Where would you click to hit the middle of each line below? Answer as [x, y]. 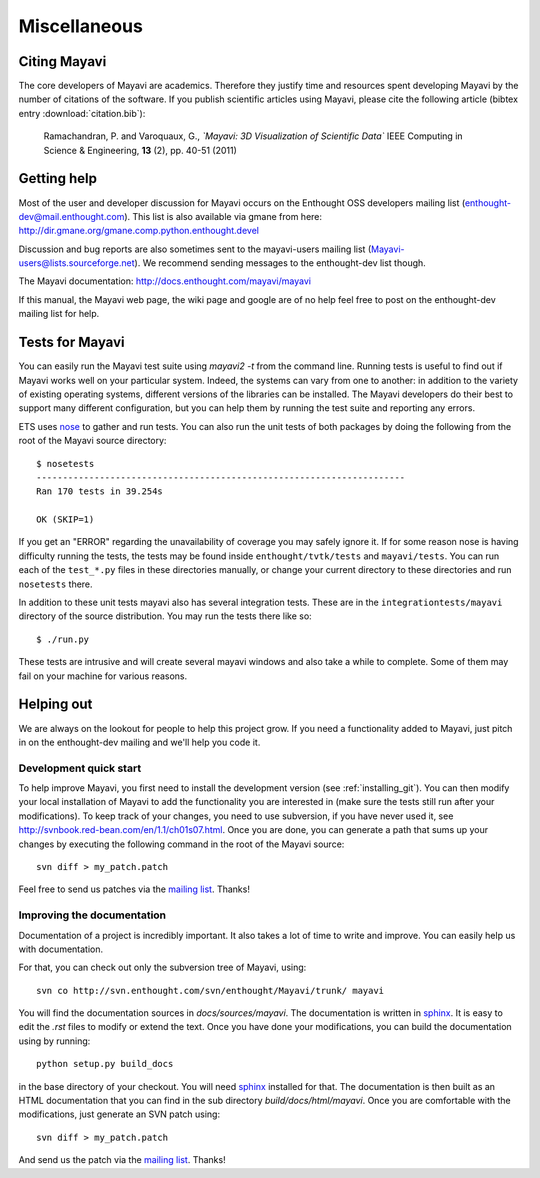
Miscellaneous [81, 26]
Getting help [57, 178]
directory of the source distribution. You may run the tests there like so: [165, 616]
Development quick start [80, 768]
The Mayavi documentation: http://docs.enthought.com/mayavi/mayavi [165, 281]
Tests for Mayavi [71, 342]
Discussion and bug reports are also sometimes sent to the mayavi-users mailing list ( [195, 249]
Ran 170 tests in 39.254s [100, 491]
